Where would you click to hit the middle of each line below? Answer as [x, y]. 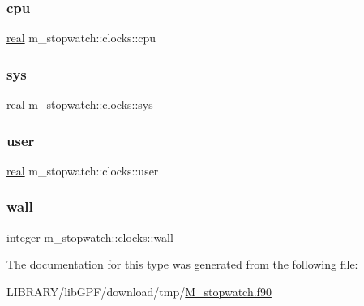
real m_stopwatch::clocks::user [83, 170]
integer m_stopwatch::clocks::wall [90, 237]
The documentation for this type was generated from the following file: [182, 264]
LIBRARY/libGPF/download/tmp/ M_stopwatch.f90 [139, 291]
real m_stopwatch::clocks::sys [80, 104]
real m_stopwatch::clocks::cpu [81, 38]
